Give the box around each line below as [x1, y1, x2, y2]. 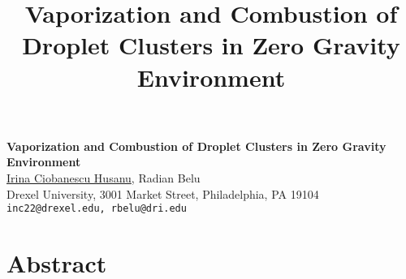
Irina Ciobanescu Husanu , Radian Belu [6, 169, 201, 186]
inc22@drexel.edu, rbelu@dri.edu [6, 203, 187, 215]
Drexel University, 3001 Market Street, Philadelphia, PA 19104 [6, 185, 319, 202]
